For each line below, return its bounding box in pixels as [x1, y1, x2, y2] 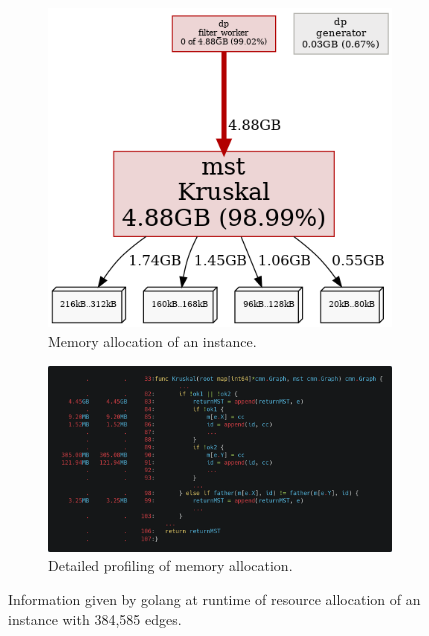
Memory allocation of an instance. [48, 331, 257, 352]
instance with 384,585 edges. [8, 608, 182, 629]
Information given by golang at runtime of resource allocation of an [8, 588, 421, 609]
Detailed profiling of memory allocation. [48, 555, 293, 576]
